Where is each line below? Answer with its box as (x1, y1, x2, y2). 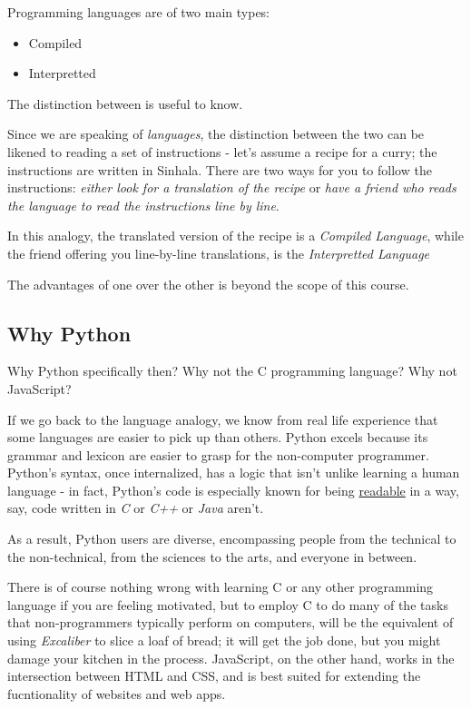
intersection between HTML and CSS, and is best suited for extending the (7, 666, 421, 685)
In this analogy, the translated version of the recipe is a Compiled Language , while (7, 226, 464, 245)
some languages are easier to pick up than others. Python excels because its (7, 428, 428, 447)
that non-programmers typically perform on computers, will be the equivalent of (7, 613, 454, 632)
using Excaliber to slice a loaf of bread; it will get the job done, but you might (7, 631, 441, 650)
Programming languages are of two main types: (7, 3, 270, 21)
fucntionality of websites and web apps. (7, 684, 226, 703)
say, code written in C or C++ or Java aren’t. (7, 498, 264, 517)
